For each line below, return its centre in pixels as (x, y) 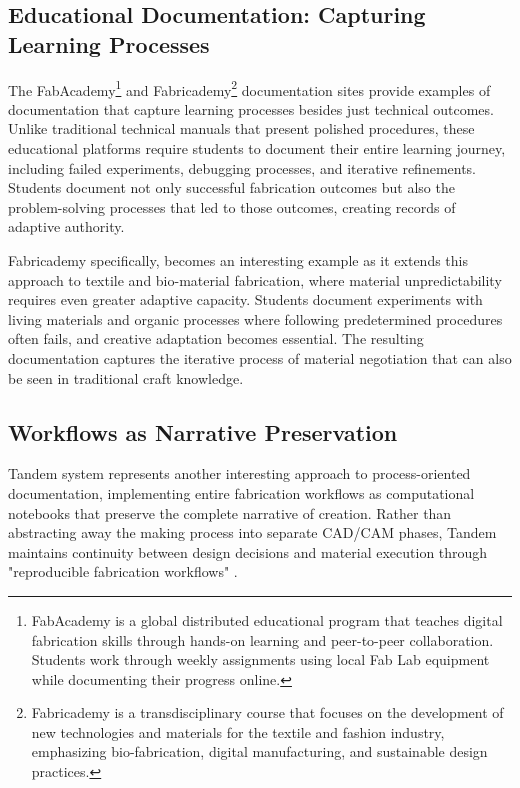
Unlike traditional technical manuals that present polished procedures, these (241, 128)
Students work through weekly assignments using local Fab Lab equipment (260, 659)
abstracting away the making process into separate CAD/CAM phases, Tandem (252, 532)
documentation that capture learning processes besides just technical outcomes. (251, 108)
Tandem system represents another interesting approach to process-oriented (239, 473)
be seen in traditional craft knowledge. (126, 377)
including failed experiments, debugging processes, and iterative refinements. (242, 167)
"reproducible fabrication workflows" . (123, 571)
